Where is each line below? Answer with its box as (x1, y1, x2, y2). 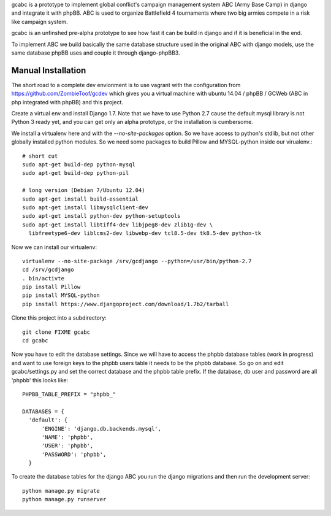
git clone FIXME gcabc (22, 328, 91, 336)
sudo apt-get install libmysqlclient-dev (22, 204, 148, 211)
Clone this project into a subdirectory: (11, 314, 107, 322)
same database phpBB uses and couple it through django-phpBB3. (11, 49, 180, 56)
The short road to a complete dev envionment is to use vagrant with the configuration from (11, 81, 241, 88)
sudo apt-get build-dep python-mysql (22, 161, 136, 168)
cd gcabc (22, 337, 48, 344)
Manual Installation (11, 65, 86, 75)
